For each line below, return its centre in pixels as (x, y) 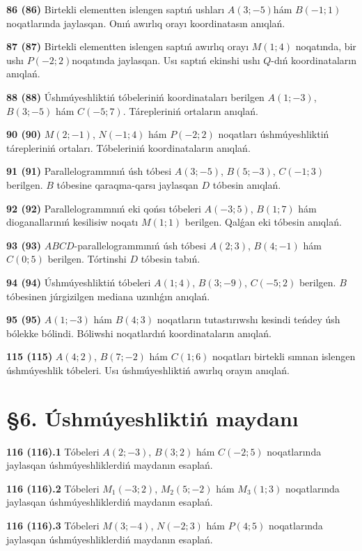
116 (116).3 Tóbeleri (53, 525)
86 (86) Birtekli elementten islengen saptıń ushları (116, 9)
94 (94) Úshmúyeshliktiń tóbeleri (79, 282)
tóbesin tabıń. (171, 259)
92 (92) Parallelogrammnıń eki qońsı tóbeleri (104, 208)
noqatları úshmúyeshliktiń (274, 134)
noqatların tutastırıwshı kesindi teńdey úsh (249, 319)
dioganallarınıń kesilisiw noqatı (72, 222)
